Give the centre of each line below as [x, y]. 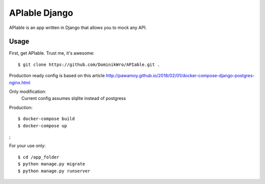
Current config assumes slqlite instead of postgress [74, 98]
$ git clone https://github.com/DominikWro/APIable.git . [89, 64]
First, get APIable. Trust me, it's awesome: [52, 53]
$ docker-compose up [42, 126]
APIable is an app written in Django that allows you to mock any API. [78, 28]
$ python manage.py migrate [52, 164]
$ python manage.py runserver [54, 171]
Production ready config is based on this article [57, 76]
